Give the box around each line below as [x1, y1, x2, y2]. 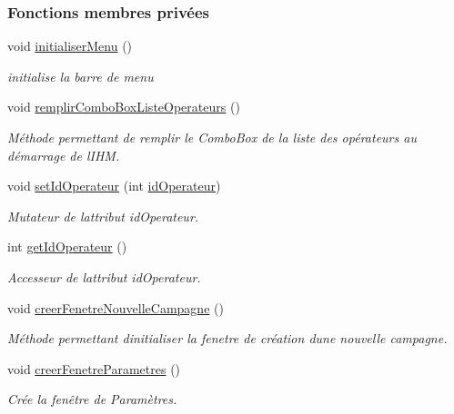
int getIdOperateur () [7, 237, 127, 256]
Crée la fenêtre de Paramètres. [7, 389, 177, 409]
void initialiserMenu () [7, 36, 133, 55]
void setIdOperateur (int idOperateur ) [7, 176, 221, 195]
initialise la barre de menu [7, 66, 154, 85]
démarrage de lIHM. [7, 145, 120, 164]
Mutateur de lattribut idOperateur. [7, 206, 199, 225]
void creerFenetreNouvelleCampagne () [7, 298, 224, 317]
